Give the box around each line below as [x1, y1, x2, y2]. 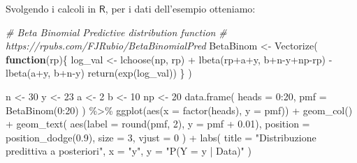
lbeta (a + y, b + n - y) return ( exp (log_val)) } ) [6, 65, 192, 80]
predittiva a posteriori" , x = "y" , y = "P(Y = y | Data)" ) [6, 143, 252, 158]
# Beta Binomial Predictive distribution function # [6, 24, 227, 39]
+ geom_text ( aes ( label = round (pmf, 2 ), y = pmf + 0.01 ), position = [6, 116, 310, 131]
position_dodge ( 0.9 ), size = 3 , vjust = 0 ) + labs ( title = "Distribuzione [6, 130, 316, 144]
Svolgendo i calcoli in [6, 1, 96, 15]
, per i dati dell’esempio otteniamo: [105, 1, 256, 15]
